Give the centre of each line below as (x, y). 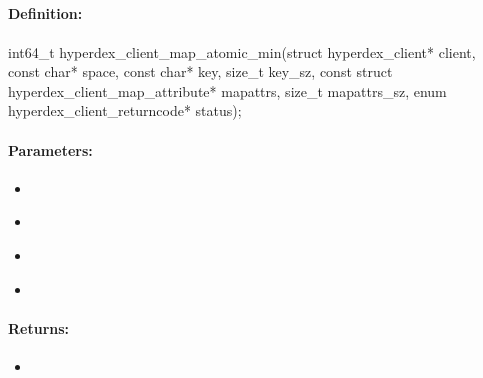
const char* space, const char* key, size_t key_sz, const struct (200, 71)
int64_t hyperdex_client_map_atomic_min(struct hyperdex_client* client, (242, 51)
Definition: (45, 13)
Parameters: (50, 149)
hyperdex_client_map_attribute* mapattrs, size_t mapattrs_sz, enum (227, 90)
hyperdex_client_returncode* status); (125, 110)
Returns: (39, 327)
